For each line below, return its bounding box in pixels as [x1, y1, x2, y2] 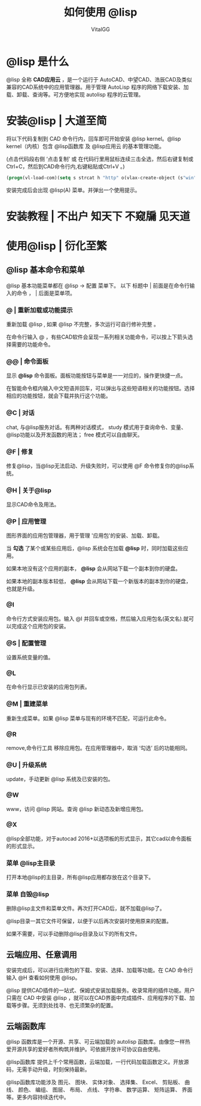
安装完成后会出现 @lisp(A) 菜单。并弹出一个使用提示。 [6, 186, 141, 194]
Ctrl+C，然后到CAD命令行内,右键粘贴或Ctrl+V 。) [6, 162, 125, 170]
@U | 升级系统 [6, 761, 47, 769]
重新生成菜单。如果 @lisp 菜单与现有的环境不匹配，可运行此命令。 [6, 715, 170, 722]
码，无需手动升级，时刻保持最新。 [6, 1066, 90, 1073]
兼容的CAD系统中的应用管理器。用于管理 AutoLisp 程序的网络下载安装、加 [6, 83, 189, 91]
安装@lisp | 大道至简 [6, 114, 107, 128]
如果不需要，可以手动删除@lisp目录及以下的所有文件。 [6, 930, 141, 938]
